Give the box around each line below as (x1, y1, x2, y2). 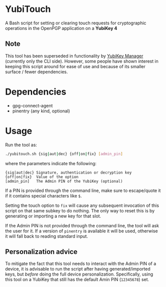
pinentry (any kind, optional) (12, 108, 70, 114)
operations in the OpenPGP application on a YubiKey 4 (5, 25, 117, 31)
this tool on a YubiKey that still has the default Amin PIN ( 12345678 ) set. (5, 277, 150, 283)
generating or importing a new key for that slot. (5, 213, 102, 219)
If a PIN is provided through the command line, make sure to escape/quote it (5, 188, 161, 193)
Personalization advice (5, 247, 78, 256)
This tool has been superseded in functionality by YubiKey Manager (5, 53, 144, 59)
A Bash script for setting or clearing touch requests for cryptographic (5, 20, 147, 26)
